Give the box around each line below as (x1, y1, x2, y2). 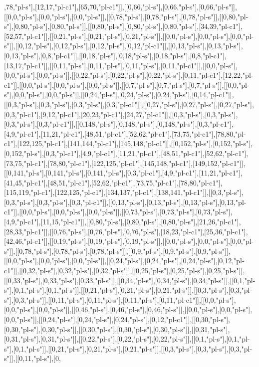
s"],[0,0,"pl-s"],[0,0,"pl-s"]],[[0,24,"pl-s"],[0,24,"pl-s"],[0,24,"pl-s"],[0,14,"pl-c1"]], (4, 89, 234, 100)
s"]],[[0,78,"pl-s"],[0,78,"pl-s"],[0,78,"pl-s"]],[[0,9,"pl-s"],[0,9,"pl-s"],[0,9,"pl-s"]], (4, 245, 231, 256)
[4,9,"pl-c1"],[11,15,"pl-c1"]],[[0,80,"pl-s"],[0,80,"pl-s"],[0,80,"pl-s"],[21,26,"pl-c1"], (4, 216, 241, 227)
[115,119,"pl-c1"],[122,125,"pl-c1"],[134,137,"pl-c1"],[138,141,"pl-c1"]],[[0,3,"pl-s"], (4, 187, 244, 197)
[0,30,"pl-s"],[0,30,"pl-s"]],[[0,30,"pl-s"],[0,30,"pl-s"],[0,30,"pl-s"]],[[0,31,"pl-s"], (4, 324, 230, 334)
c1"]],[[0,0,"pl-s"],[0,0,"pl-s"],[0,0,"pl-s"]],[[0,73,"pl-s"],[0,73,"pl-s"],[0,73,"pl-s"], (4, 206, 233, 217)
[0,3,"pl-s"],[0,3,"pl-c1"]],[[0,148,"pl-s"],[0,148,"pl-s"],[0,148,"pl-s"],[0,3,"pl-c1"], (4, 119, 234, 129)
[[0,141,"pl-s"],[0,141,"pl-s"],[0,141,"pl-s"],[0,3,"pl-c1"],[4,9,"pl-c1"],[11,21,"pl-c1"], (4, 168, 243, 178)
